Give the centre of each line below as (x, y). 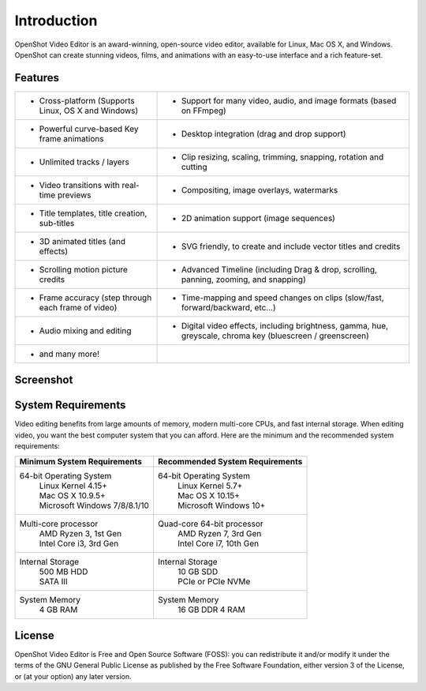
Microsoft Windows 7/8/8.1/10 (94, 505)
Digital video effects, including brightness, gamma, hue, (285, 325)
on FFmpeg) (204, 111)
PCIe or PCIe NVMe (214, 581)
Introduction (56, 21)
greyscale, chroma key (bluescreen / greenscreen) (275, 336)
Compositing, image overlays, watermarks (260, 190)
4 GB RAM (58, 610)
